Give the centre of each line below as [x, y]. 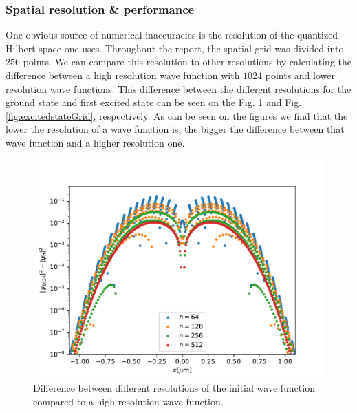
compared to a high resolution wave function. [128, 401]
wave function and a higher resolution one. [95, 142]
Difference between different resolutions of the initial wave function [174, 388]
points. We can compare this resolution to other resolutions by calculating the [187, 62]
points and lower [300, 75]
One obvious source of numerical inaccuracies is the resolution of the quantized [172, 35]
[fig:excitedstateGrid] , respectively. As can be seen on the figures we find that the [177, 115]
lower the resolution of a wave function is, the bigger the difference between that [175, 129]
